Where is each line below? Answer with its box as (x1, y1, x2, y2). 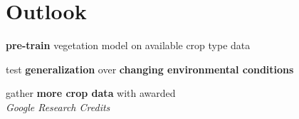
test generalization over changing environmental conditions (6, 61, 294, 76)
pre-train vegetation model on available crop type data (6, 38, 251, 53)
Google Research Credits (6, 99, 110, 114)
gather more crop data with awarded (6, 86, 176, 100)
